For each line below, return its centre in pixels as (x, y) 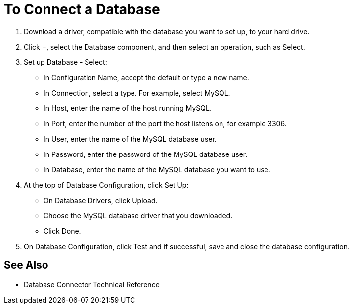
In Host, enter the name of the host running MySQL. (128, 108)
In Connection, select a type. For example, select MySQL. (137, 93)
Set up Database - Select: (66, 62)
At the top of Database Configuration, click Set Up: (106, 185)
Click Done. (62, 231)
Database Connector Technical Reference (92, 284)
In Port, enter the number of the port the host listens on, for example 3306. (165, 123)
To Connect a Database (82, 9)
